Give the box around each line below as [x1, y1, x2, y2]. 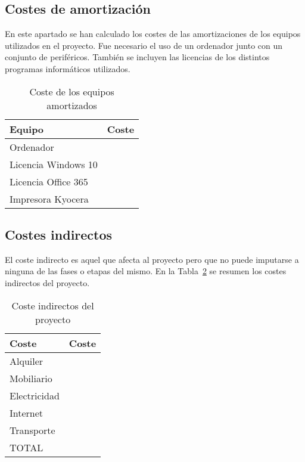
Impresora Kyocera [10, 191, 89, 206]
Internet [10, 405, 43, 420]
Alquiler [10, 354, 43, 368]
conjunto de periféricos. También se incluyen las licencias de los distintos [5, 51, 270, 63]
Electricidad [10, 388, 60, 402]
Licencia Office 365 [10, 174, 88, 188]
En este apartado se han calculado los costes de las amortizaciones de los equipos [5, 27, 301, 40]
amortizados [46, 98, 97, 112]
